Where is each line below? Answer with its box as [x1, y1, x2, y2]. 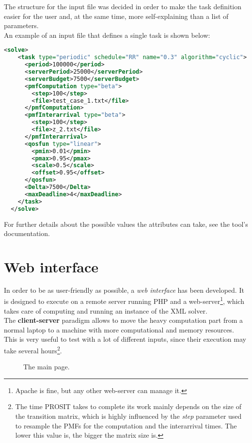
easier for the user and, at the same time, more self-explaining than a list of [4, 11, 229, 21]
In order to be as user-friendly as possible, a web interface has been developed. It [4, 285, 244, 295]
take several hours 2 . [4, 344, 62, 355]
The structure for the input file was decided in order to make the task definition [4, 1, 242, 11]
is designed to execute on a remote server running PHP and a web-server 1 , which [4, 295, 244, 306]
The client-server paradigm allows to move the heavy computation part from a [4, 315, 243, 325]
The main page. [23, 362, 70, 372]
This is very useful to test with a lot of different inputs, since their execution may [4, 334, 246, 344]
